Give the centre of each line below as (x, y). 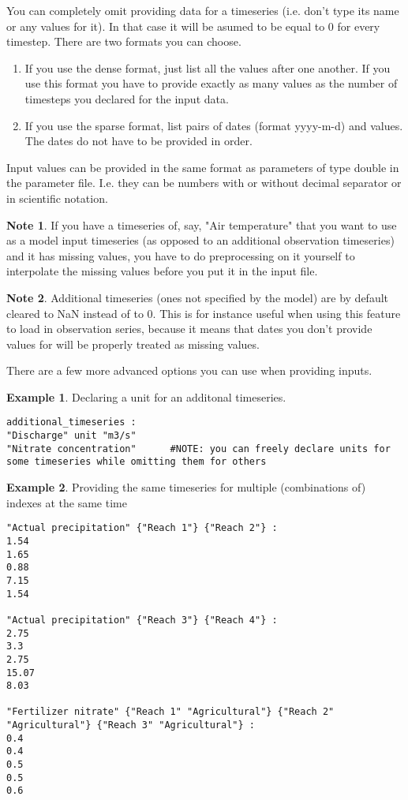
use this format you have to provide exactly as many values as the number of (211, 83)
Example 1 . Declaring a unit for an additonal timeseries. (146, 396)
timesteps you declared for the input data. (127, 98)
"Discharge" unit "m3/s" (71, 436)
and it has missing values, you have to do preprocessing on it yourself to (181, 255)
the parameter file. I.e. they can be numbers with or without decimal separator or (204, 183)
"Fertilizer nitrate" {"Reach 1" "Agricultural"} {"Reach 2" (170, 712)
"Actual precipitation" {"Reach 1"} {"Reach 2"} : (142, 528)
